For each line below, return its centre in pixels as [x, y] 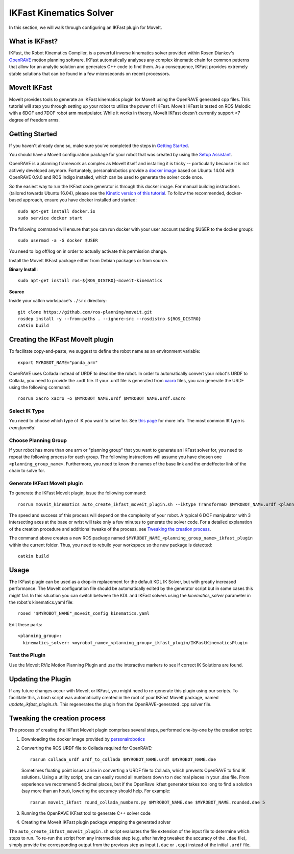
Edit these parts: [26, 624]
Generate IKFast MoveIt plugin [46, 483]
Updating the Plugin [40, 679]
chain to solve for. [27, 471]
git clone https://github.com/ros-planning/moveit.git [85, 312]
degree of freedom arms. [34, 120]
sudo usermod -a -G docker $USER [58, 240]
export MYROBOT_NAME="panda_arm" [58, 362]
